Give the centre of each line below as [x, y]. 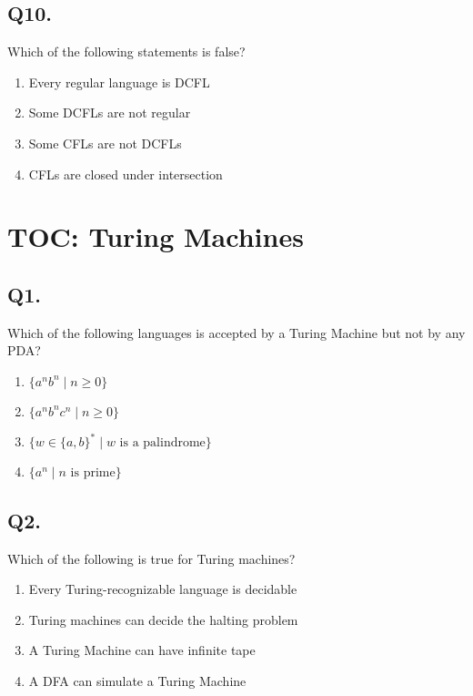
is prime [93, 473]
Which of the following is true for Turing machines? [151, 558]
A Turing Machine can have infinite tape [142, 650]
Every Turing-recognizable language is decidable [163, 589]
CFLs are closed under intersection [126, 174]
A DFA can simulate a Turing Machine [137, 681]
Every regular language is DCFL [119, 82]
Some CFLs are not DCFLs [105, 143]
